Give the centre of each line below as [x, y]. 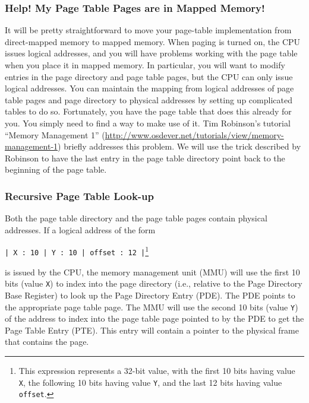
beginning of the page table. [56, 169]
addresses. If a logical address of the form [80, 229]
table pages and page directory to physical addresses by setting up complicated [149, 99]
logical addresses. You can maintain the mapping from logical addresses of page [149, 88]
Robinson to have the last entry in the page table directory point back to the [145, 158]
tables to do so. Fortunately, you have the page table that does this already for [148, 111]
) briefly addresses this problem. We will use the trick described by [179, 146]
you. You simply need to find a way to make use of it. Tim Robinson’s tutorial [148, 123]
